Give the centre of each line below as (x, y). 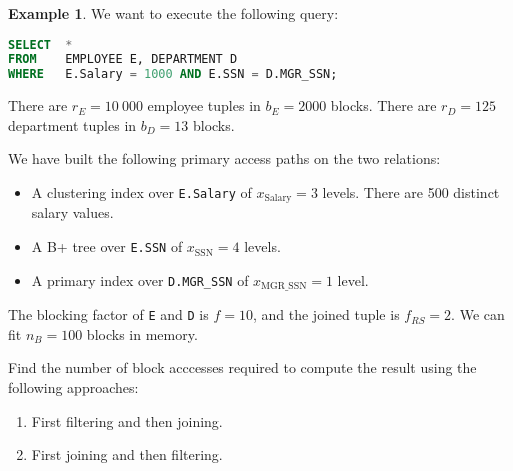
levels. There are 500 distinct (411, 192)
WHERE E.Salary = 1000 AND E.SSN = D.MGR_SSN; (173, 74)
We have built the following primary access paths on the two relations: (224, 158)
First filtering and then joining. (127, 420)
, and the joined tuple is (326, 314)
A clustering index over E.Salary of (141, 192)
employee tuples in (204, 105)
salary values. (72, 212)
